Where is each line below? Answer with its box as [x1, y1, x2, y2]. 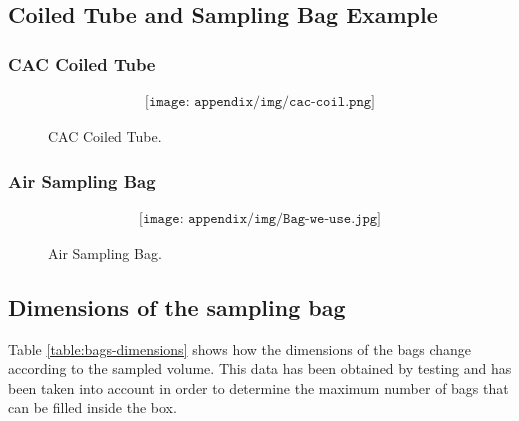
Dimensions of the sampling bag [8, 291, 346, 322]
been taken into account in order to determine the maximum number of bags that [8, 377, 509, 398]
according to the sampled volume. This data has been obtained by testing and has [8, 358, 512, 379]
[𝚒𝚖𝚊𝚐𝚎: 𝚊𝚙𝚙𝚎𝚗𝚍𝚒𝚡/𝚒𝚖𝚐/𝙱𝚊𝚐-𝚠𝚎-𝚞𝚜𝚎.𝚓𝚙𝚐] [139, 211, 381, 226]
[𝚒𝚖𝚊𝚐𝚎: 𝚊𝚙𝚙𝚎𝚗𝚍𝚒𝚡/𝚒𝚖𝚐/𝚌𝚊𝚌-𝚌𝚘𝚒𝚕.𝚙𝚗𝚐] [145, 95, 375, 110]
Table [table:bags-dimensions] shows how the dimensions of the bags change [8, 338, 471, 359]
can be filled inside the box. [8, 397, 177, 418]
